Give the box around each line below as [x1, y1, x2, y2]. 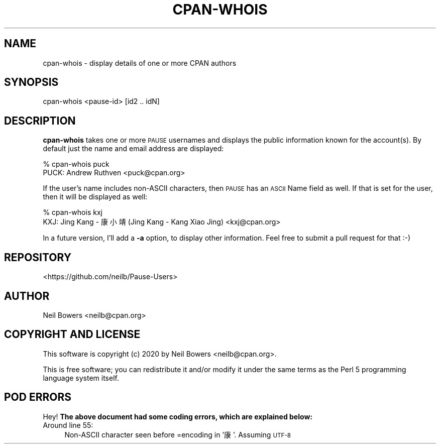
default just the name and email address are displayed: [43, 144, 224, 153]
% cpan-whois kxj [43, 208, 102, 217]
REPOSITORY [4, 251, 72, 264]
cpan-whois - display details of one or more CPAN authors [43, 58, 237, 67]
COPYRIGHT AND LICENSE [4, 328, 141, 341]
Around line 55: [43, 420, 93, 429]
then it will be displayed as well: [43, 192, 148, 201]
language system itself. [43, 373, 119, 382]
